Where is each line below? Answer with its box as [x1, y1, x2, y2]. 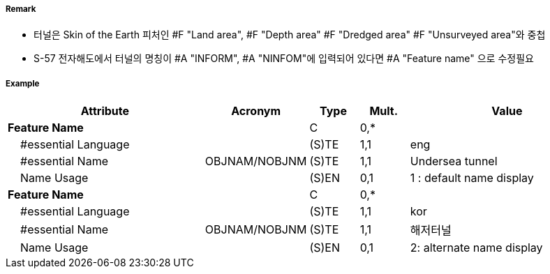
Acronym [231, 104, 281, 119]
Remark [6, 4, 36, 14]
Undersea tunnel [410, 154, 498, 169]
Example [6, 78, 40, 89]
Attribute [80, 104, 130, 119]
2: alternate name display [410, 241, 543, 255]
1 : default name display [410, 171, 534, 185]
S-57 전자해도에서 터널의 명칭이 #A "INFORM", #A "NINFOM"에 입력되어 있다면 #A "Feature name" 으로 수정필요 [34, 52, 534, 65]
